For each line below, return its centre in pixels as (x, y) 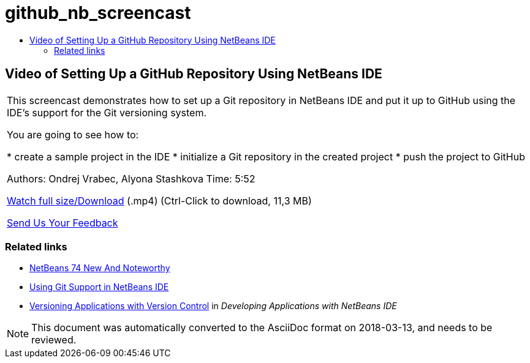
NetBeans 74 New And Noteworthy (100, 268)
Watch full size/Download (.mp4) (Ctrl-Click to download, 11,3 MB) (159, 200)
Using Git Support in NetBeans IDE (99, 287)
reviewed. (54, 340)
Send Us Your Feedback (62, 223)
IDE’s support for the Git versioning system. (107, 112)
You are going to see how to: (73, 134)
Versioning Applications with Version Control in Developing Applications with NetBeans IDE (213, 306)
